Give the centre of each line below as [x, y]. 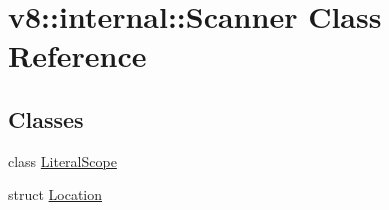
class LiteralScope [62, 160]
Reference [77, 55]
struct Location [55, 194]
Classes [46, 118]
